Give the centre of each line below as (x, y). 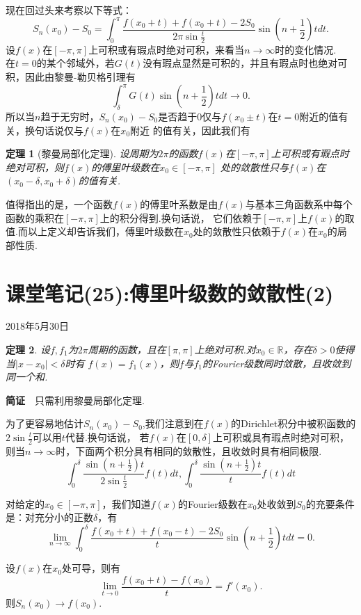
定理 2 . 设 (28, 350)
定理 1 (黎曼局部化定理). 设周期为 (82, 153)
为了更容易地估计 (45, 423)
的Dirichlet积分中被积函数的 (294, 423)
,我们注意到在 (173, 423)
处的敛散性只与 (254, 167)
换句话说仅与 (54, 130)
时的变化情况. (306, 49)
